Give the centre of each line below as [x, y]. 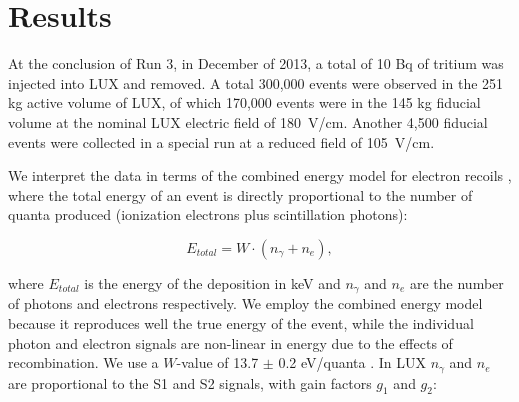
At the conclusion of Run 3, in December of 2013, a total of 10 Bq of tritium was [256, 63]
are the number [456, 282]
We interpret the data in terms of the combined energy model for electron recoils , [260, 175]
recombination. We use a [83, 362]
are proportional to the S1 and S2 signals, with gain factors [190, 382]
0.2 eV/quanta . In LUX [352, 362]
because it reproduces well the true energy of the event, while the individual [241, 322]
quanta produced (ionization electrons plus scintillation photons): [208, 214]
